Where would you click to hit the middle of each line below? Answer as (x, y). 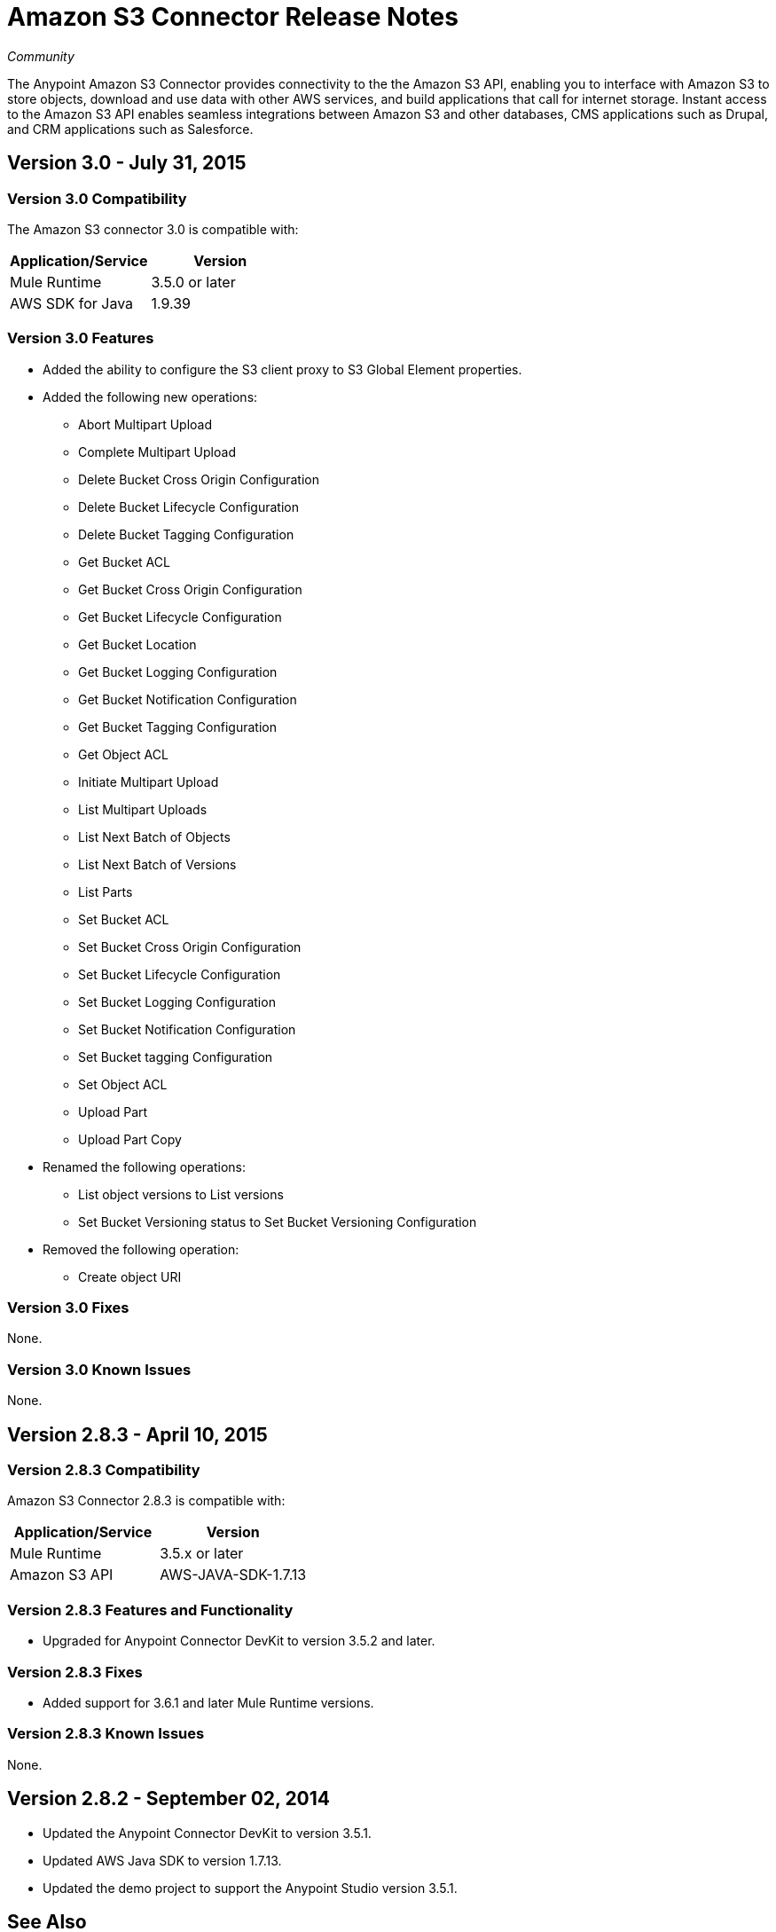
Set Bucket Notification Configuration (187, 1029)
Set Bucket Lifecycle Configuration (180, 974)
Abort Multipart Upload (145, 424)
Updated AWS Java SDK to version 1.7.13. (162, 1860)
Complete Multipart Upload (157, 452)
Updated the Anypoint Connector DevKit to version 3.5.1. (207, 1833)
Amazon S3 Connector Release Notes (233, 17)
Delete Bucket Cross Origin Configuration (199, 479)
